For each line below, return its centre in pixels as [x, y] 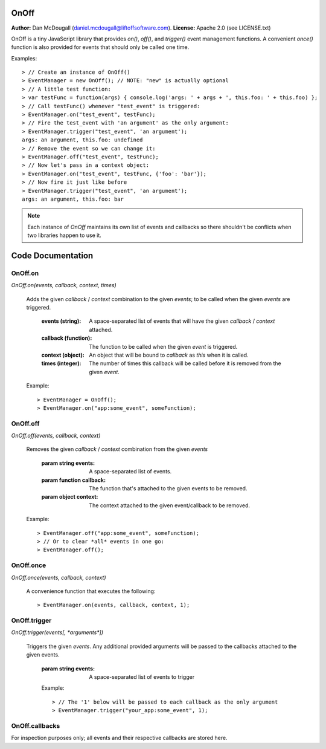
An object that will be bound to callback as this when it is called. [169, 355]
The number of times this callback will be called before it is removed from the [185, 363]
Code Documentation [52, 255]
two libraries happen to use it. [65, 235]
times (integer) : [61, 363]
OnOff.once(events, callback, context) [59, 577]
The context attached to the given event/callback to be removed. [170, 505]
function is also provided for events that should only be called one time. [100, 47]
